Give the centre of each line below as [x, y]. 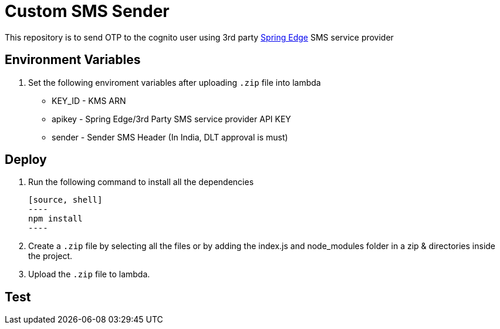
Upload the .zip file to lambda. [89, 274]
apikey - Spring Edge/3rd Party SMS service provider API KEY [171, 119]
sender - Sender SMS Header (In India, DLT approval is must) [170, 137]
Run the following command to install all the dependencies [141, 182]
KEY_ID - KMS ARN [89, 100]
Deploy [26, 160]
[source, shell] [65, 200]
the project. [50, 256]
